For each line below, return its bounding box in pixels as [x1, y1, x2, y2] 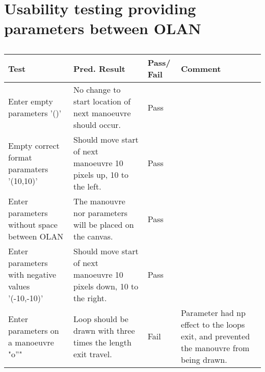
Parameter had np [180, 307, 246, 319]
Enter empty [8, 95, 53, 108]
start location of [73, 95, 131, 108]
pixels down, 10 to [73, 280, 139, 293]
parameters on [8, 324, 59, 336]
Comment [180, 62, 221, 74]
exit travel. [73, 348, 112, 360]
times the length [73, 336, 131, 348]
